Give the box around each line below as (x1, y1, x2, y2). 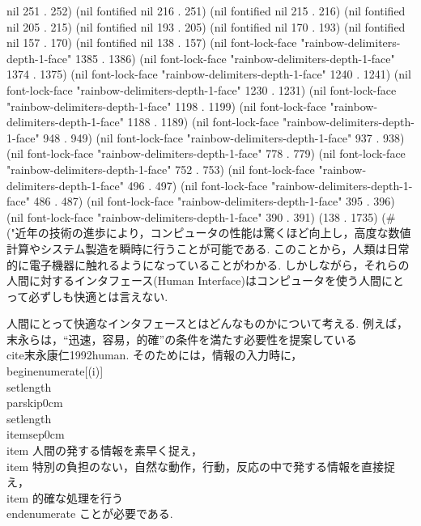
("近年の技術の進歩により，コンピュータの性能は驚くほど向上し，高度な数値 (6, 224, 411, 241)
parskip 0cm (6, 394, 63, 411)
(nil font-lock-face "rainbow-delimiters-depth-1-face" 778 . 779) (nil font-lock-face (6, 145, 406, 162)
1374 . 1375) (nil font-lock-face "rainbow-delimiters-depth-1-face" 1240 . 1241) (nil (6, 66, 411, 83)
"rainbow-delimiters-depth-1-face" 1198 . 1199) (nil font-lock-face (6, 97, 326, 114)
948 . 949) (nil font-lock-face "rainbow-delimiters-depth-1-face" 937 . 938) (43, 129, 405, 146)
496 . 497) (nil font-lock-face (127, 176, 268, 193)
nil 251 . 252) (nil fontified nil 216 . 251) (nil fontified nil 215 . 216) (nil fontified (6, 2, 406, 19)
